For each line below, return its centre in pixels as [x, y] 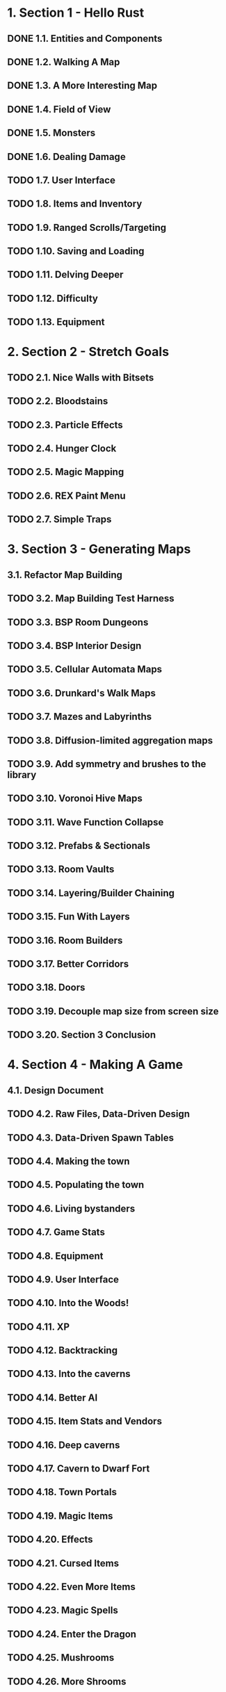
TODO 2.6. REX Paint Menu [67, 495]
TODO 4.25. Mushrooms [61, 1658]
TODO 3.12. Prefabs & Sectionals [79, 846]
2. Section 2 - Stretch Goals [88, 352]
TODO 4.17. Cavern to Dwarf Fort [79, 1469]
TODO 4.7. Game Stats [56, 1232]
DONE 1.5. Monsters [51, 133]
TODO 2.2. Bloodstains [58, 401]
